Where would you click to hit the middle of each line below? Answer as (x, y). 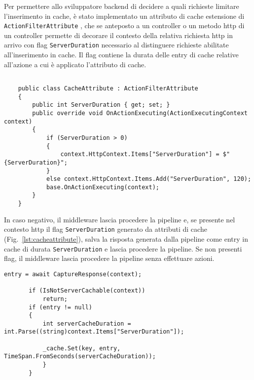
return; (55, 299)
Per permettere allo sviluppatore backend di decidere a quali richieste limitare (122, 6)
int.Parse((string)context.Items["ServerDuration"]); (94, 332)
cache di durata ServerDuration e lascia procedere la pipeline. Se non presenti (123, 248)
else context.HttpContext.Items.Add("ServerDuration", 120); (149, 179)
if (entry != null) (60, 307)
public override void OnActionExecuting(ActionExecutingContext (140, 113)
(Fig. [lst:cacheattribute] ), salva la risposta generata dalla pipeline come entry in (126, 239)
